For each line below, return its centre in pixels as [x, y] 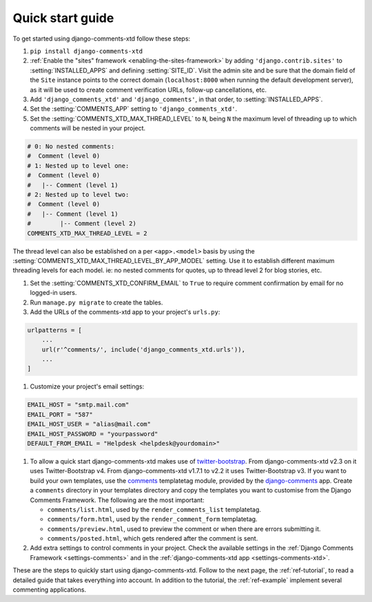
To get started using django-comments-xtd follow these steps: [102, 39]
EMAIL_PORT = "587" [60, 414]
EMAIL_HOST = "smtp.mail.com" [78, 405]
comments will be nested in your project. [88, 128]
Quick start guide [63, 18]
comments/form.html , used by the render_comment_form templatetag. [152, 519]
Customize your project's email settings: [87, 386]
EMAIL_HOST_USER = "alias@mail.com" [89, 424]
